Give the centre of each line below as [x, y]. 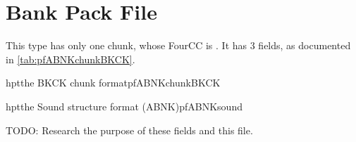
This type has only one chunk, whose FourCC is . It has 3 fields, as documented [178, 45]
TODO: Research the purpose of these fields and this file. [129, 130]
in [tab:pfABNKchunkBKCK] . [70, 59]
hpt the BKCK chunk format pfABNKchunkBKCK [113, 83]
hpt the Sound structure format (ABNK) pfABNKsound [124, 106]
